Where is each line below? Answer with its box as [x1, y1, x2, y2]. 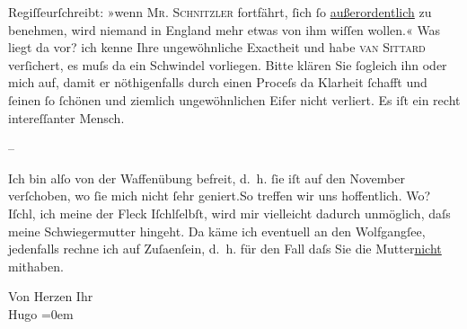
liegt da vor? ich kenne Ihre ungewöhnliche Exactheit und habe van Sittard [8, 38, 426, 57]
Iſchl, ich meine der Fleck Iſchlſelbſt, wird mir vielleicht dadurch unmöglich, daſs [8, 203, 451, 222]
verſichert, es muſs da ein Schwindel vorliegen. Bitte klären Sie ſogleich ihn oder [8, 55, 447, 74]
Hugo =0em [8, 304, 74, 323]
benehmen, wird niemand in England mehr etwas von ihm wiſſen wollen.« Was [8, 20, 441, 39]
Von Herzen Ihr [8, 287, 93, 306]
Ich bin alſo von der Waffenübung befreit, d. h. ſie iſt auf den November [8, 168, 405, 187]
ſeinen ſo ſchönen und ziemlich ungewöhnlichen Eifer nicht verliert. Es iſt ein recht [8, 90, 461, 109]
